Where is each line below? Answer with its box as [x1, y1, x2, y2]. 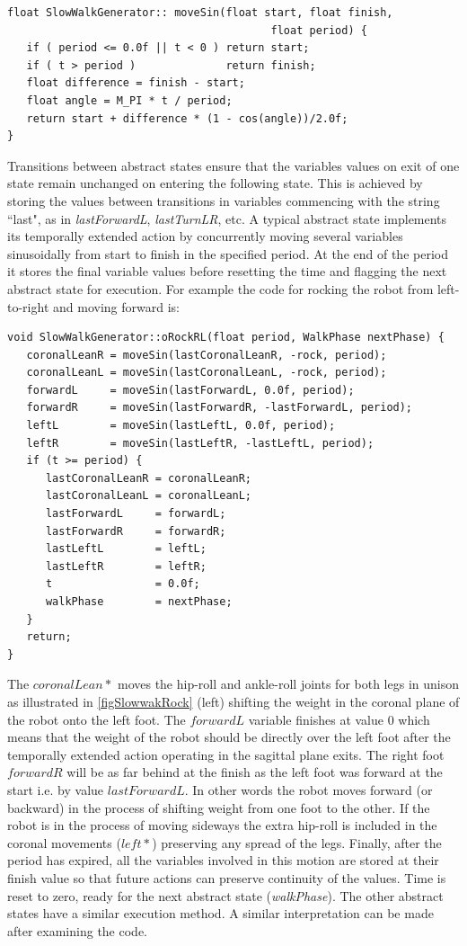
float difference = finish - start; [26, 76, 245, 90]
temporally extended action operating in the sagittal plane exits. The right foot [7, 745, 445, 763]
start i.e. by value [7, 780, 104, 799]
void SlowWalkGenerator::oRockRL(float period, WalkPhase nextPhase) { [7, 331, 445, 344]
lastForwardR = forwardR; [45, 524, 226, 538]
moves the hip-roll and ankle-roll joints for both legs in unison [117, 674, 459, 693]
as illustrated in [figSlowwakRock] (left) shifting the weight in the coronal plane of [7, 692, 460, 710]
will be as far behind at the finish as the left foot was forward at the [66, 763, 443, 781]
